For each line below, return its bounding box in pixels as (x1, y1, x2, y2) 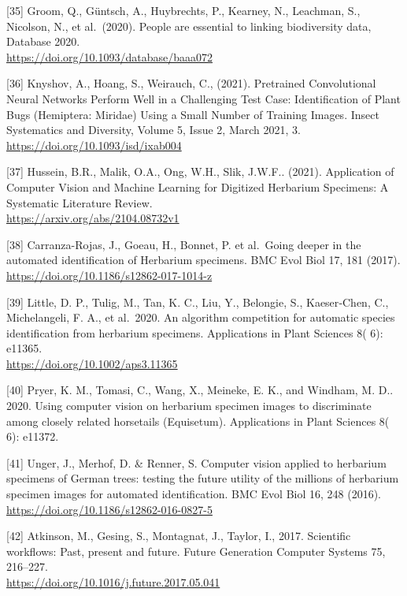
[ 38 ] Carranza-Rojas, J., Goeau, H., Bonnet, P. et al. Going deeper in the (6, 236, 361, 252)
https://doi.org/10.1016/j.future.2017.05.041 (6, 574, 220, 590)
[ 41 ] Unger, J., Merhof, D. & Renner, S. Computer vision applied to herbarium (6, 454, 387, 471)
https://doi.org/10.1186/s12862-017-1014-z (6, 266, 213, 283)
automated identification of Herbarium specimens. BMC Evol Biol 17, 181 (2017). (6, 251, 401, 268)
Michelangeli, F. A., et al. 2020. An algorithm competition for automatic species (6, 309, 395, 326)
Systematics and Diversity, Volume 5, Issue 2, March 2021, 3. (6, 121, 301, 138)
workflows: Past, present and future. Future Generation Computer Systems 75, (6, 542, 386, 559)
